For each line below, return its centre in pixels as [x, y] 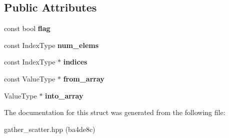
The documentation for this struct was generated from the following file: [115, 112]
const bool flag [27, 28]
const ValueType [30, 78]
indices [75, 62]
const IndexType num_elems [51, 45]
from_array [84, 78]
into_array [64, 95]
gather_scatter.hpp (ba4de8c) [50, 129]
